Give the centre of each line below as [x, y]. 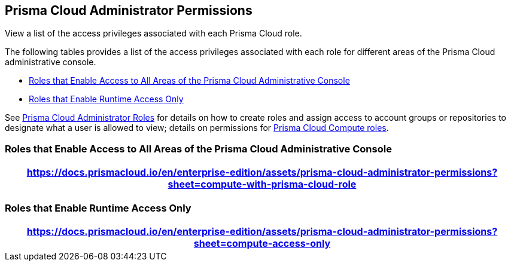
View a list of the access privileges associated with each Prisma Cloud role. [153, 33]
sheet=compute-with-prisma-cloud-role [262, 184]
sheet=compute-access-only [262, 243]
